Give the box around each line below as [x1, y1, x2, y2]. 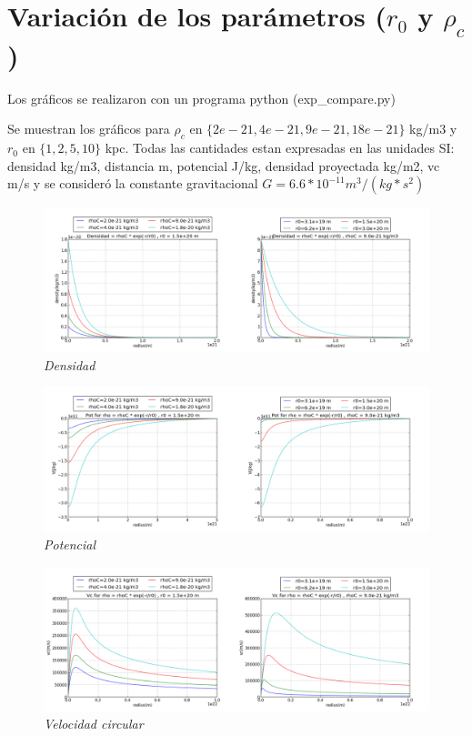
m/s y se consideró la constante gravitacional [7, 174, 258, 193]
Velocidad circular [44, 714, 144, 733]
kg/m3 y [409, 119, 457, 138]
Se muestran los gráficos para [7, 119, 170, 138]
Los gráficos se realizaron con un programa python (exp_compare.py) [7, 88, 396, 107]
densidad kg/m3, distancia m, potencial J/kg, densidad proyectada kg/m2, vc [7, 156, 440, 175]
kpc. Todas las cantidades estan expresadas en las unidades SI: [105, 138, 455, 157]
